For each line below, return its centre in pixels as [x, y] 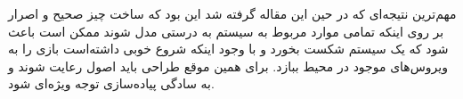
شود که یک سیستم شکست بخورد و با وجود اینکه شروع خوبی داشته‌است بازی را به [228, 49]
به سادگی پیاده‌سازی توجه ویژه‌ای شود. [111, 83]
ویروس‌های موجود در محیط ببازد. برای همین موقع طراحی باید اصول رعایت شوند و [228, 66]
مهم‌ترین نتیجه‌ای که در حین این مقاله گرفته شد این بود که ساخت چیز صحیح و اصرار [232, 13]
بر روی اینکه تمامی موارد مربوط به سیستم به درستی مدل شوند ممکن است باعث [226, 31]
